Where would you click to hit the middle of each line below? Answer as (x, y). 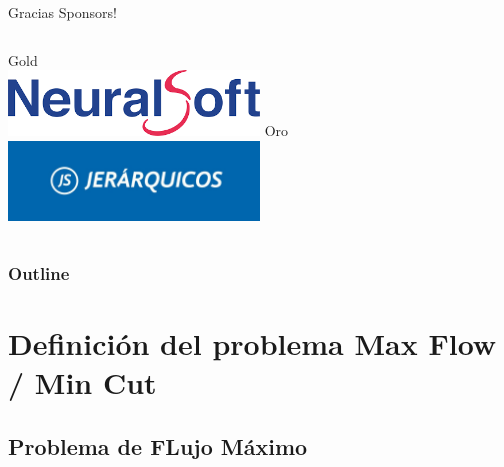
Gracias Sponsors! (62, 12)
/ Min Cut (82, 382)
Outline (39, 273)
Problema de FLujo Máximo (158, 445)
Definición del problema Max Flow (252, 343)
